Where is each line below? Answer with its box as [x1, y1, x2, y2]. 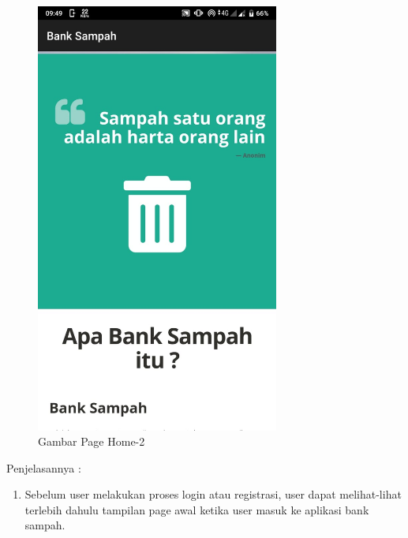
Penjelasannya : [6, 459, 81, 476]
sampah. [24, 517, 66, 533]
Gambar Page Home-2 [38, 433, 145, 450]
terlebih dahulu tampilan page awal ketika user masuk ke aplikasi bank [24, 501, 369, 517]
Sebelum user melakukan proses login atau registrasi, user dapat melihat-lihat [24, 486, 402, 503]
